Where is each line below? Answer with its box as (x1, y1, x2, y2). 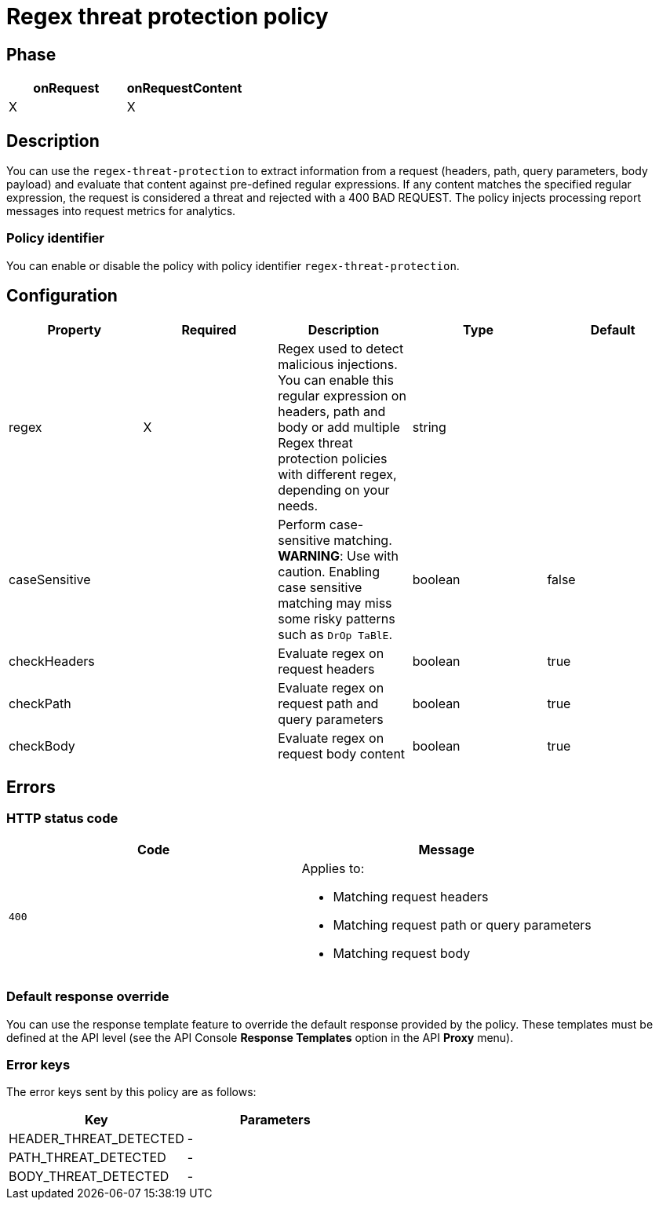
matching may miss (278, 594, 392, 611)
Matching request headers (333, 888, 489, 904)
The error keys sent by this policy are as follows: (6, 1085, 257, 1099)
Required (181, 321, 237, 338)
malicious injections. (278, 356, 398, 372)
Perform (278, 516, 326, 532)
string (412, 418, 446, 435)
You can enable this (278, 371, 394, 388)
